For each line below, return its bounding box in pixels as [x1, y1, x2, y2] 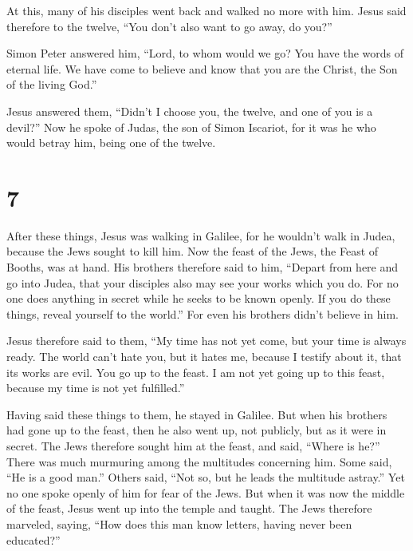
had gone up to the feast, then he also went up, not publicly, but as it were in [6, 422, 387, 438]
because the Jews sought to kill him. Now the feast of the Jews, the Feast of [6, 243, 379, 260]
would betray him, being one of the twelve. [6, 134, 216, 151]
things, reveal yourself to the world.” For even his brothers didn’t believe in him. [6, 305, 399, 322]
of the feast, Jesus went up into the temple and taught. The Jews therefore [6, 500, 372, 517]
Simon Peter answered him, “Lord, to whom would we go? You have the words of [6, 45, 404, 61]
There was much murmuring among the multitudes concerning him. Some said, [6, 453, 392, 470]
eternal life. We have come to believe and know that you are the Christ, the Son [6, 60, 398, 77]
